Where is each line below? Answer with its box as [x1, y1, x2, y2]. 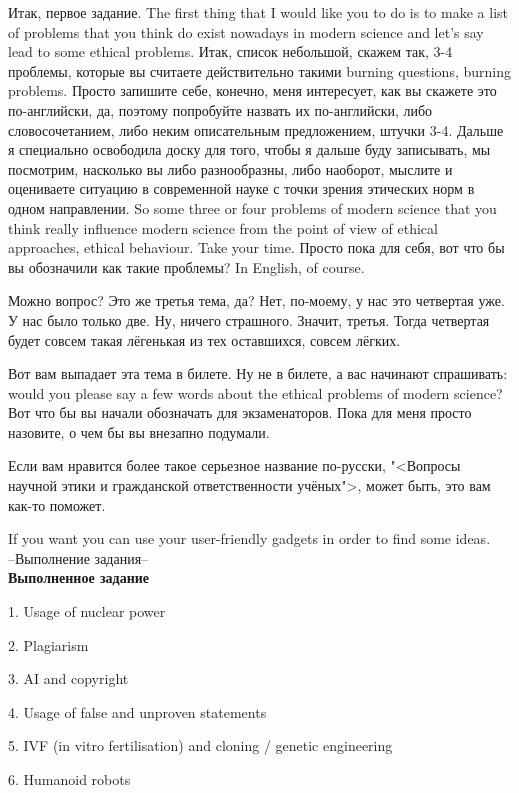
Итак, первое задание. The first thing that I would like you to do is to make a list [8, 2, 508, 22]
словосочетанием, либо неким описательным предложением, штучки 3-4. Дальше [8, 119, 504, 140]
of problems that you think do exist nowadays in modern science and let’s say [8, 21, 484, 42]
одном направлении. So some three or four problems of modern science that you [8, 197, 497, 218]
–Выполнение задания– [8, 547, 149, 568]
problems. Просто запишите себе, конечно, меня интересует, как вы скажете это [8, 80, 497, 101]
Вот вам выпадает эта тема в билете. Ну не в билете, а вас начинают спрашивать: [8, 363, 508, 384]
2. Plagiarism [8, 634, 89, 655]
